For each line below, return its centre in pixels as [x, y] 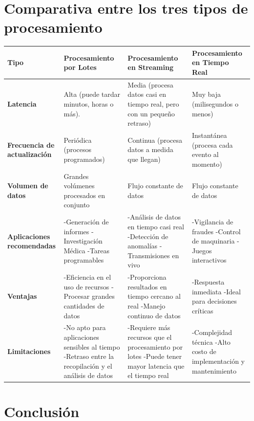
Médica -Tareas [86, 250]
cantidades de [84, 305]
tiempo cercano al [154, 296]
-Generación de [86, 222]
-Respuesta [208, 281]
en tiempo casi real [156, 226]
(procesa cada [212, 144]
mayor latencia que [156, 366]
